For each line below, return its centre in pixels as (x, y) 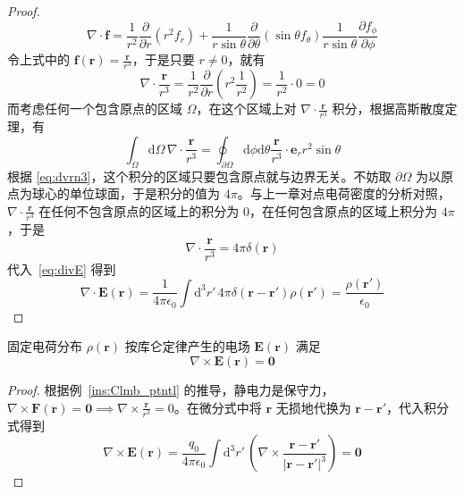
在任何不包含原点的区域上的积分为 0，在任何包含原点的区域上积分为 (238, 210)
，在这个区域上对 (246, 109)
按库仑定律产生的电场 (187, 346)
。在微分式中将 (218, 407)
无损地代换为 (313, 407)
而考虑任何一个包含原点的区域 (95, 109)
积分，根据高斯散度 (388, 109)
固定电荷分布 (45, 346)
